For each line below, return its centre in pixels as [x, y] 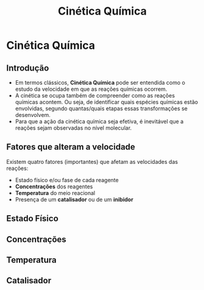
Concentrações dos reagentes [54, 186]
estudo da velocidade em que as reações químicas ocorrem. [91, 89]
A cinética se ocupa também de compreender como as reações [95, 95]
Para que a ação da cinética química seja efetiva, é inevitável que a [99, 121]
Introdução [28, 68]
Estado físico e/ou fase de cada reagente [67, 180]
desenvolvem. [33, 115]
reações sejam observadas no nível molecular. [73, 128]
